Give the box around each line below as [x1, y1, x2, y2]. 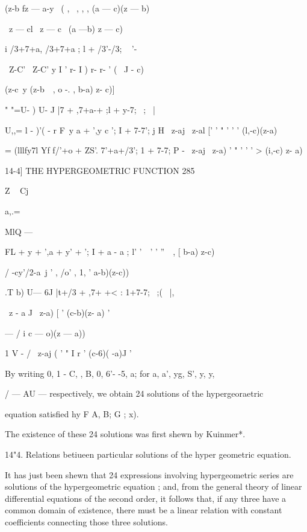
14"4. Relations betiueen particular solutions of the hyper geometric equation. [5, 448, 291, 461]
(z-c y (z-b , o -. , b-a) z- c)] [5, 83, 115, 95]
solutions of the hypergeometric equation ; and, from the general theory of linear [5, 480, 302, 493]
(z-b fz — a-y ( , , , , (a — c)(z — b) [5, 2, 150, 14]
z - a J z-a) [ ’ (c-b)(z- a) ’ [8, 306, 110, 318]
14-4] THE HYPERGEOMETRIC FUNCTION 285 [5, 164, 195, 176]
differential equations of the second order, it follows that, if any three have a [5, 492, 287, 504]
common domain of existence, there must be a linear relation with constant [5, 504, 282, 516]
